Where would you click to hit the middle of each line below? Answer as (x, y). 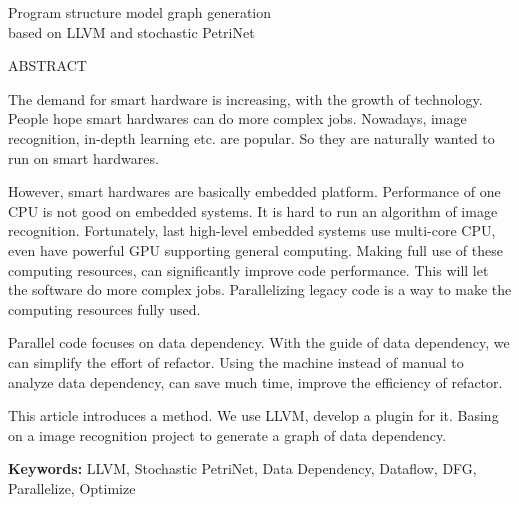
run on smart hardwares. (83, 157)
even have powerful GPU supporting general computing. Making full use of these (255, 249)
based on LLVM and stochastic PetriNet (131, 31)
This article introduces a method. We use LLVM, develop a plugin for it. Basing (253, 415)
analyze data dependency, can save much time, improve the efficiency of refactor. (255, 381)
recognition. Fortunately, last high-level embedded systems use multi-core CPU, (252, 230)
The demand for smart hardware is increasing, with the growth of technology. (245, 98)
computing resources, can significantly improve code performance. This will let (248, 269)
